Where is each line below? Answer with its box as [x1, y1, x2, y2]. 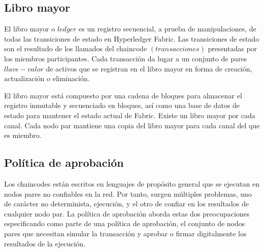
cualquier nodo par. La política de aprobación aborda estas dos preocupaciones [4, 208, 250, 219]
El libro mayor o [4, 23, 55, 34]
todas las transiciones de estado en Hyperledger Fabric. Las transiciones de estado [4, 33, 259, 44]
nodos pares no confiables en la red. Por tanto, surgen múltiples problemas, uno [4, 188, 252, 199]
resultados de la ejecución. [4, 238, 86, 248]
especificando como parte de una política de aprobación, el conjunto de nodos [4, 218, 245, 229]
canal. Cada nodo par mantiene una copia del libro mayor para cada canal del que [4, 120, 260, 130]
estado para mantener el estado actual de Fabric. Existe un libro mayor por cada [4, 110, 255, 120]
